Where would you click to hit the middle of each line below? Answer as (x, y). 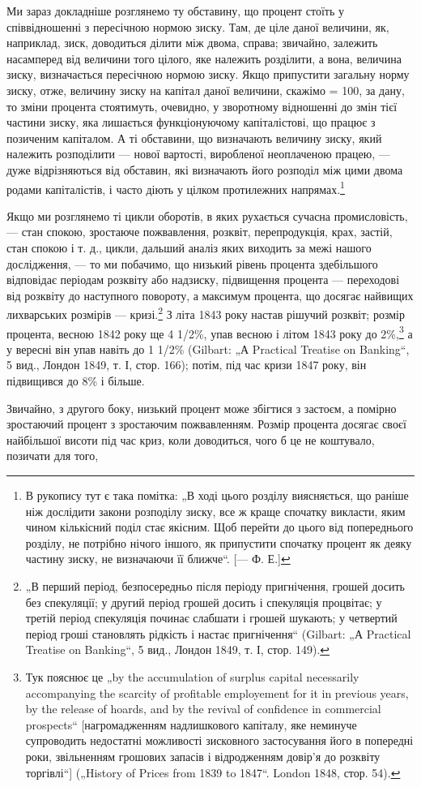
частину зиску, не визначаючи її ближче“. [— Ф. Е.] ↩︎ (158, 559)
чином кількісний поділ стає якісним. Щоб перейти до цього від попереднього (219, 527)
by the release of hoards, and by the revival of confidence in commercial (203, 709)
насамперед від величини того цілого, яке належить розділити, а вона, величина (204, 58)
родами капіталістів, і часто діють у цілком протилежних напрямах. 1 (176, 187)
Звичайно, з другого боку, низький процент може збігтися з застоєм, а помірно (202, 408)
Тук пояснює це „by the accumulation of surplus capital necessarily (192, 676)
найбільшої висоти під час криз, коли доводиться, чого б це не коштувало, (191, 439)
